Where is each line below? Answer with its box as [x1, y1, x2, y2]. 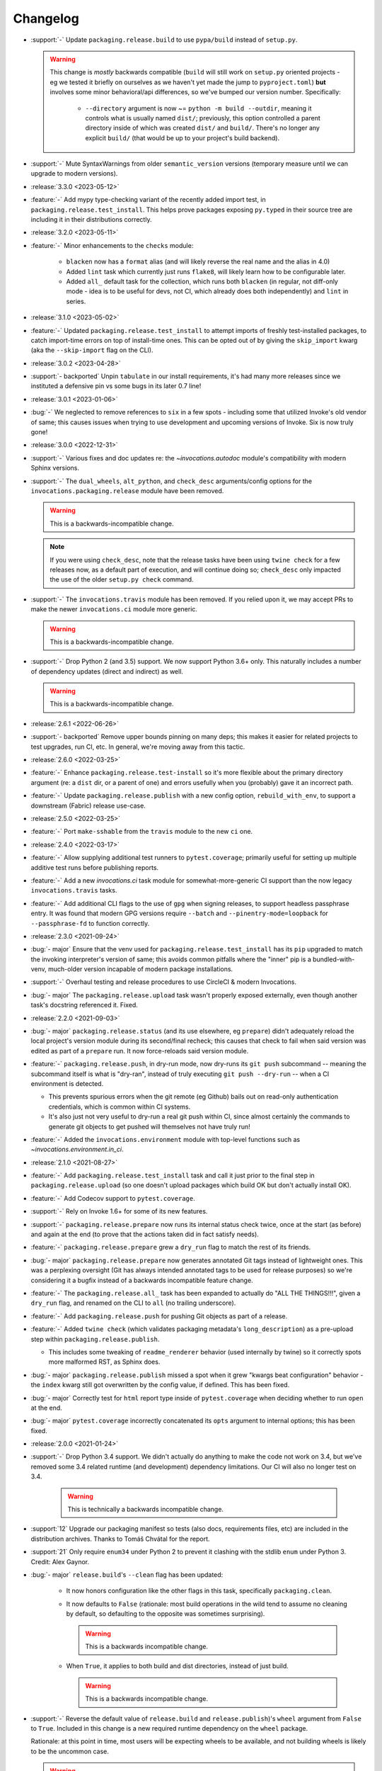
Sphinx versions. [30, 464, 79, 473]
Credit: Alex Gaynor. [30, 1557, 90, 1566]
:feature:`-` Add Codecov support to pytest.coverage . [30, 1194, 195, 1202]
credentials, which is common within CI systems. [48, 1102, 191, 1111]
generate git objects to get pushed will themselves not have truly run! [48, 1122, 250, 1131]
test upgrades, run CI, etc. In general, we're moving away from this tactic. [30, 742, 245, 751]
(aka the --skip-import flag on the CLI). [30, 346, 154, 354]
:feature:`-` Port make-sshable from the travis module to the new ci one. [30, 827, 253, 836]
